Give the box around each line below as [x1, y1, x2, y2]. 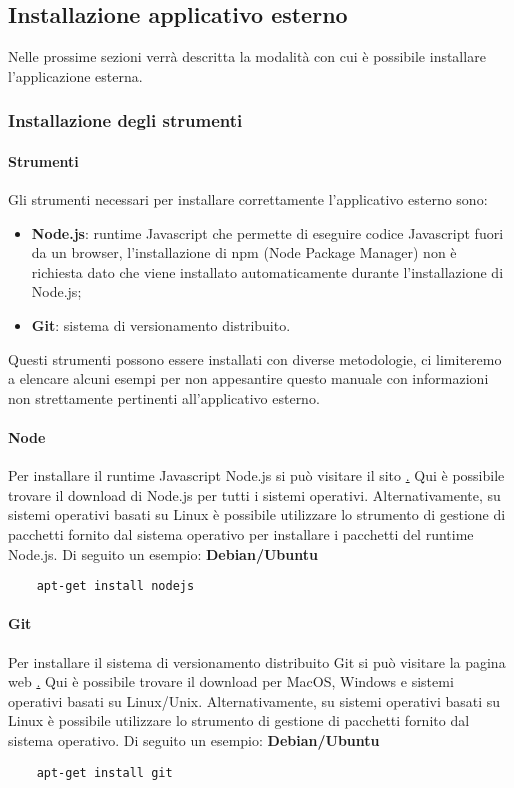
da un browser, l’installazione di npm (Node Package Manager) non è [31, 242, 457, 263]
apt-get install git [36, 765, 173, 780]
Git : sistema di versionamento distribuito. [31, 315, 291, 335]
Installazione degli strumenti [8, 108, 243, 133]
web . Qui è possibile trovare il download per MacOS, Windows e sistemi [8, 671, 454, 692]
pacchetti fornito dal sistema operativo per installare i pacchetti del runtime [8, 523, 474, 544]
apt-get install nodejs [36, 579, 195, 594]
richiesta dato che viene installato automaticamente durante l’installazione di [31, 261, 504, 282]
